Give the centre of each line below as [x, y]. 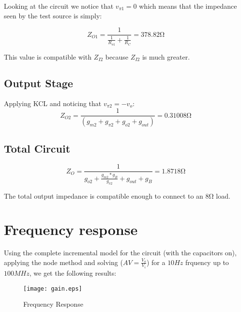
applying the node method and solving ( [63, 262]
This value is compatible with [48, 56]
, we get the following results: [73, 273]
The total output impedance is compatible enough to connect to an [104, 196]
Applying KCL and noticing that [53, 103]
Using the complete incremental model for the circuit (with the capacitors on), [120, 253]
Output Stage [38, 83]
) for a [156, 262]
